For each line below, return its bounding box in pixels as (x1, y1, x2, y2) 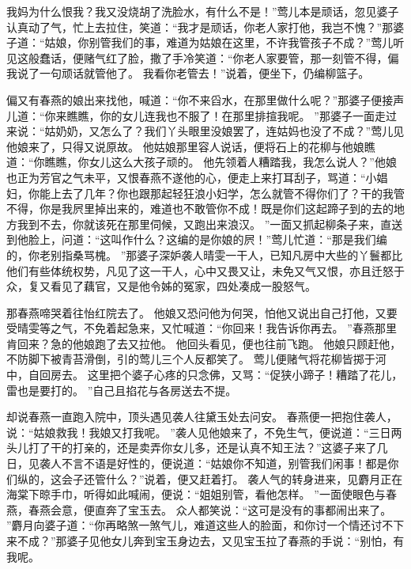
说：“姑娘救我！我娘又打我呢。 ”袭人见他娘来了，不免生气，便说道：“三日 (6, 423, 391, 440)
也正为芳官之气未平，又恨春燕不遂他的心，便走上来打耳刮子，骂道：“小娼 (6, 169, 388, 185)
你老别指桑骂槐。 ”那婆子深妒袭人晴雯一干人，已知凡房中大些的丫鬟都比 (28, 246, 403, 263)
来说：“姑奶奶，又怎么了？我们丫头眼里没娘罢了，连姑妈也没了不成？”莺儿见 (6, 123, 405, 139)
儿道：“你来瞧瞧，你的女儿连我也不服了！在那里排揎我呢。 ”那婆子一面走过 (6, 107, 397, 123)
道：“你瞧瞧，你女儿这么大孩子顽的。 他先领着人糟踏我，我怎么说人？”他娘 (6, 154, 397, 170)
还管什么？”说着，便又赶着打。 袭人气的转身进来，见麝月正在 (83, 470, 403, 487)
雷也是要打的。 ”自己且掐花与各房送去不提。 (6, 381, 237, 398)
